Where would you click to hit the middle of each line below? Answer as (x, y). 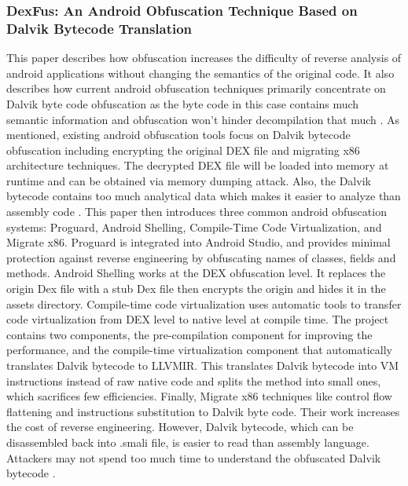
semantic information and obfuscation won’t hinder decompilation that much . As (203, 119)
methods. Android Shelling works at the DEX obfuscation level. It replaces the (196, 273)
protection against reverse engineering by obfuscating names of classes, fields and (201, 257)
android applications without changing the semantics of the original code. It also (200, 73)
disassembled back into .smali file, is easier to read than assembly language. (188, 442)
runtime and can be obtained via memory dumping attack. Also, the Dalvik (189, 180)
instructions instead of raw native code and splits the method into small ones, (194, 380)
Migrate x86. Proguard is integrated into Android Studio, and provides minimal (198, 242)
